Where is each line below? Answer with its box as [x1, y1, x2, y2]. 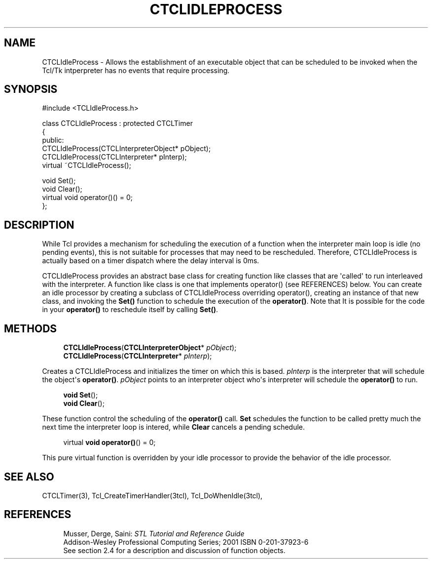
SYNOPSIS [4, 83, 58, 96]
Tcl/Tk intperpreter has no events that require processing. [42, 66, 230, 75]
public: [42, 136, 64, 145]
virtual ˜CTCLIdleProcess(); [42, 161, 131, 170]
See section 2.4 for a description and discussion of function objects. [63, 546, 286, 555]
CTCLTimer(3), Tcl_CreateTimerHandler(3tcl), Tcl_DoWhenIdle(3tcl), [42, 491, 263, 500]
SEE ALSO [4, 470, 54, 483]
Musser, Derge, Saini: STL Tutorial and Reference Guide [63, 529, 245, 538]
